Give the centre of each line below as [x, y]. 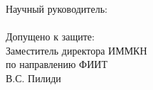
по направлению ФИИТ [57, 64]
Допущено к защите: [50, 36]
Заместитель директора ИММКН [76, 50]
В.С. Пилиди [33, 78]
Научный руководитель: [57, 9]
